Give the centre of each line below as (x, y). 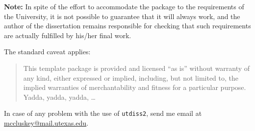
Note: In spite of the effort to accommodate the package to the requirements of (124, 6)
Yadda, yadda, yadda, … (59, 97)
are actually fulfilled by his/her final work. (68, 35)
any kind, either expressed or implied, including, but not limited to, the (131, 77)
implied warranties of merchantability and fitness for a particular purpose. (135, 87)
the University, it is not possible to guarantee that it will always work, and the (122, 16)
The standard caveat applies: (47, 52)
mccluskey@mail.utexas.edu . (46, 123)
